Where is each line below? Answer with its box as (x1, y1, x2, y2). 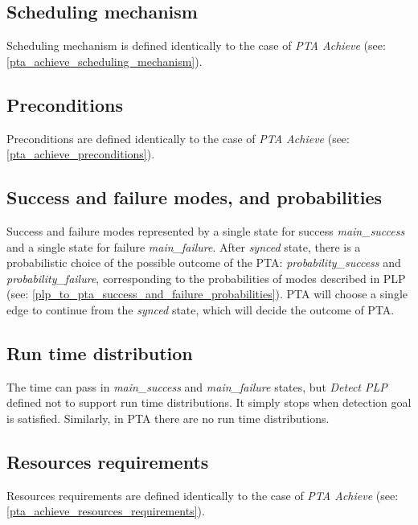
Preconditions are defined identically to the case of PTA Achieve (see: (6, 129, 350, 146)
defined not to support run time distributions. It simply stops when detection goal (6, 394, 412, 411)
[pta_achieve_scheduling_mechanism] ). (6, 52, 203, 69)
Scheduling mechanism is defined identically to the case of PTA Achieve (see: (6, 37, 386, 54)
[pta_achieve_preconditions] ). (6, 146, 155, 162)
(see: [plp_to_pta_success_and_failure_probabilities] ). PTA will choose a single (6, 285, 408, 302)
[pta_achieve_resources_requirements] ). (6, 502, 205, 519)
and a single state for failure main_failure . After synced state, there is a (6, 238, 361, 255)
